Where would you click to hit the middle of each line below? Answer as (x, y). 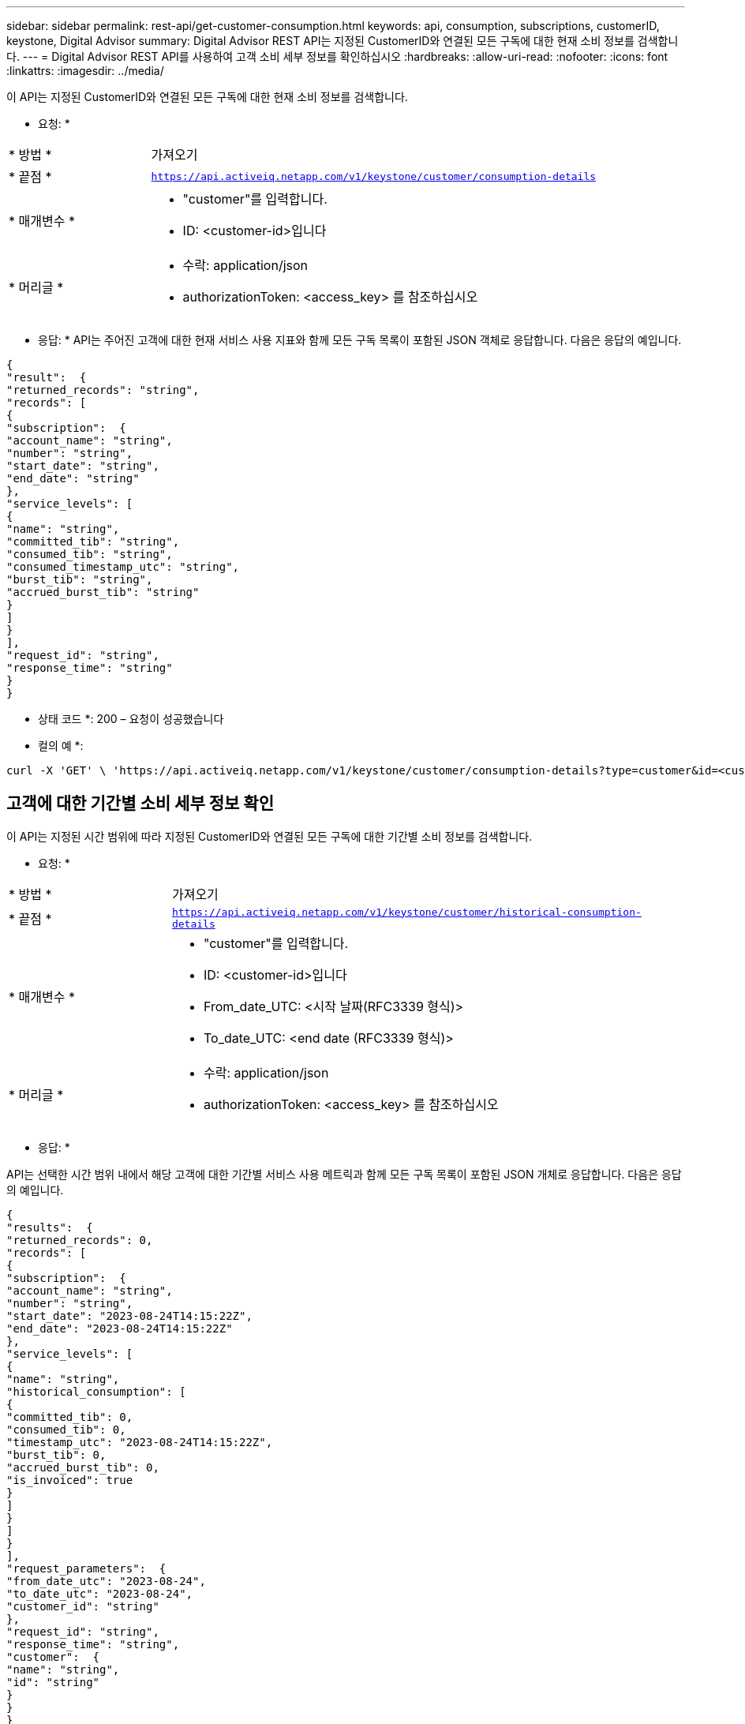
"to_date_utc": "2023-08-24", (100, 1593)
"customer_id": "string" (83, 1606)
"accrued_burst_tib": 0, (83, 1467)
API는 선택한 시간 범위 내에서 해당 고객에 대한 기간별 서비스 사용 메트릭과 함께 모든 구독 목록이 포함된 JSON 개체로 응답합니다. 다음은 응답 (344, 1174)
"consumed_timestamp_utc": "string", (123, 567)
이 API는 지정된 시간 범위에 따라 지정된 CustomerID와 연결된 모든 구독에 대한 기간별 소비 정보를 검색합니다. (270, 836)
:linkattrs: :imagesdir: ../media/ (85, 71)
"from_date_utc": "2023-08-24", (106, 1581)
